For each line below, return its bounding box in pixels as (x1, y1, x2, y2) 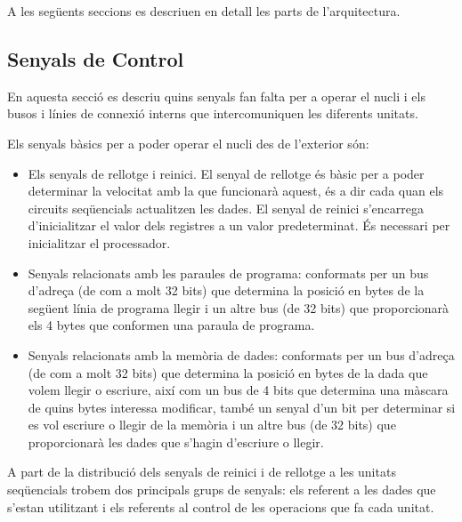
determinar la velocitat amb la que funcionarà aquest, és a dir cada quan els (28, 181, 444, 200)
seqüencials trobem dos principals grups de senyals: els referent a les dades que (7, 480, 436, 499)
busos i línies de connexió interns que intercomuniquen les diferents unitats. (7, 104, 418, 123)
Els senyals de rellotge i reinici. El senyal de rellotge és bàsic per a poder (28, 164, 425, 182)
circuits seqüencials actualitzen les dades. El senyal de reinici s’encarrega (28, 198, 424, 217)
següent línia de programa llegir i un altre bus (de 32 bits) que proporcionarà (28, 298, 450, 317)
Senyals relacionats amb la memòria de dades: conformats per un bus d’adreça (28, 345, 455, 364)
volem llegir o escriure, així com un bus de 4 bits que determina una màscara (28, 381, 449, 399)
